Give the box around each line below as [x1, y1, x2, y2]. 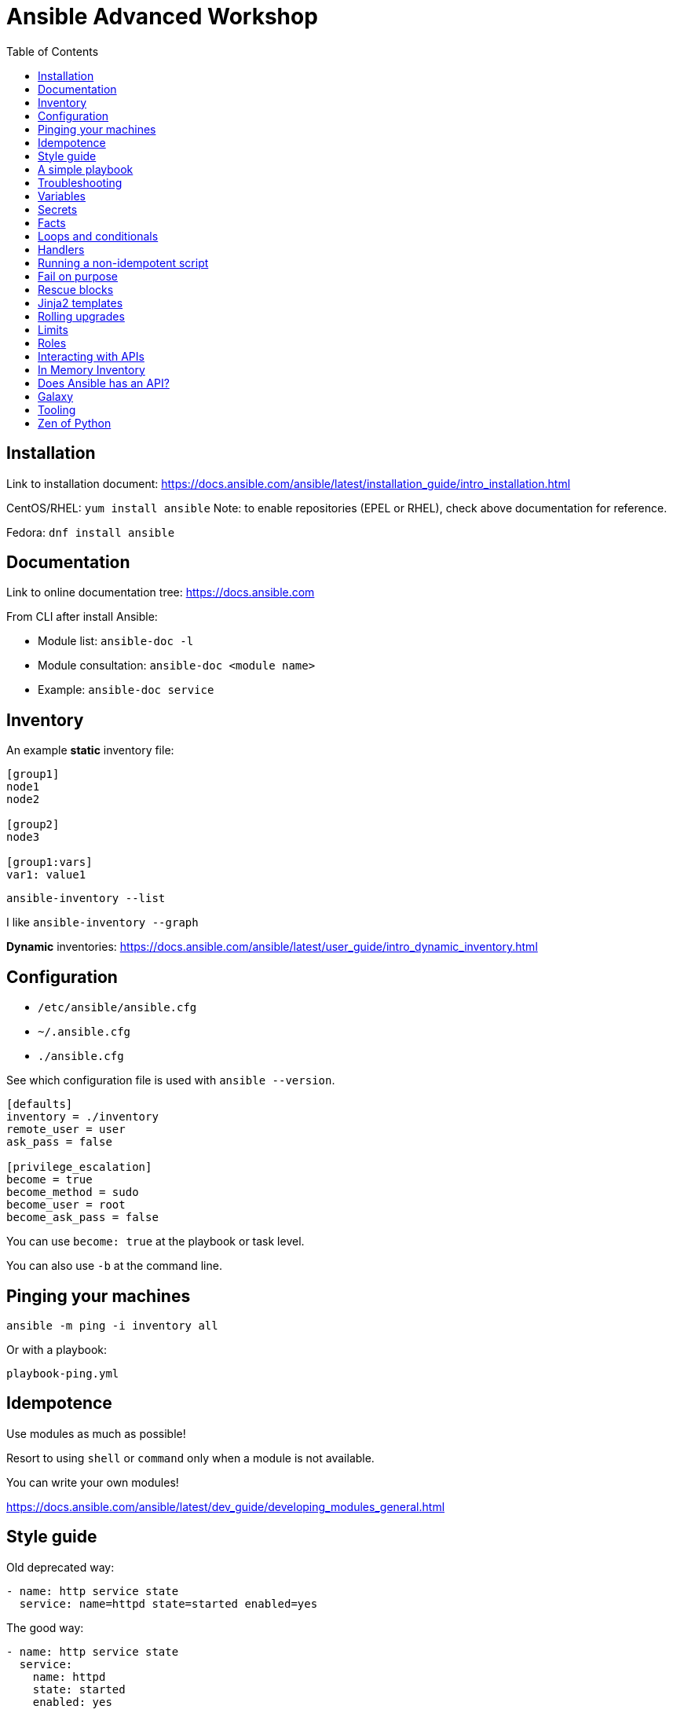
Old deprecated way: [6, 1560, 115, 1574]
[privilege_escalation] [6, 1161, 152, 1174]
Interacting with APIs [38, 349, 144, 363]
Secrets [38, 202, 78, 216]
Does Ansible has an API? [38, 376, 170, 390]
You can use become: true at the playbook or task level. [6, 1234, 305, 1249]
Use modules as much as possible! [6, 1426, 186, 1440]
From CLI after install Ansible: [6, 610, 158, 624]
